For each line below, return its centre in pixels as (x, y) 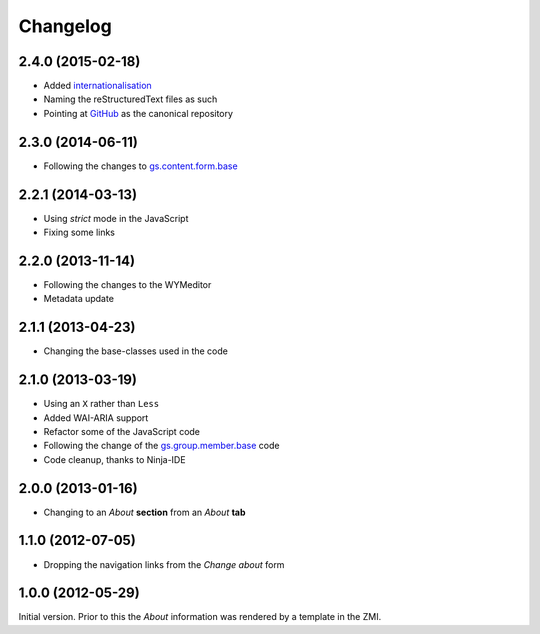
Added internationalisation (97, 86)
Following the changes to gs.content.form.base (141, 166)
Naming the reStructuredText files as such (130, 99)
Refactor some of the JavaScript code (121, 431)
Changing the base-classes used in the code (136, 351)
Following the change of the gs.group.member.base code (161, 446)
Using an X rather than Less (101, 404)
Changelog (65, 26)
